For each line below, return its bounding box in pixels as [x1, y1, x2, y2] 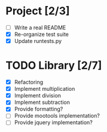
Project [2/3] [5, 4, 70, 18]
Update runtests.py [14, 38, 62, 45]
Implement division [14, 92, 61, 99]
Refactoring [14, 79, 44, 86]
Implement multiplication [14, 85, 75, 93]
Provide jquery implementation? [14, 119, 93, 126]
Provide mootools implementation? [14, 112, 100, 119]
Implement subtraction [14, 99, 70, 106]
